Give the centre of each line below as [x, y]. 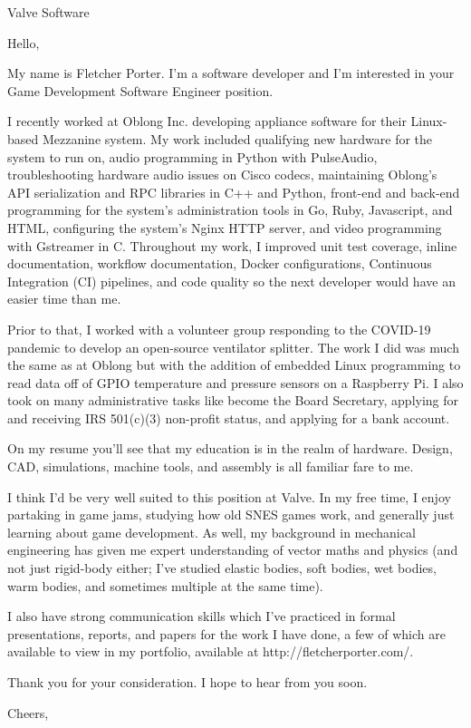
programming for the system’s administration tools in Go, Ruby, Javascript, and [230, 210]
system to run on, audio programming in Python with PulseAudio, [192, 156]
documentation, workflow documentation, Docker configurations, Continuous [220, 263]
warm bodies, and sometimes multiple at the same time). [165, 585]
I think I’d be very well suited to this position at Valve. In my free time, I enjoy [229, 496]
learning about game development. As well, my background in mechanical [211, 532]
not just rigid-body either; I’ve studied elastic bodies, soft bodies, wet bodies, [222, 568]
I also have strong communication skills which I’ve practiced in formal [202, 616]
